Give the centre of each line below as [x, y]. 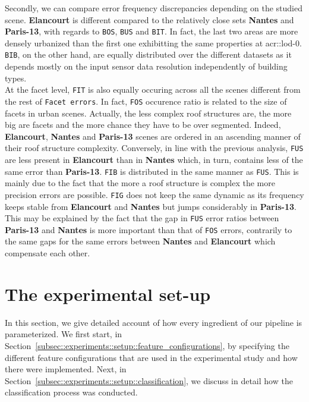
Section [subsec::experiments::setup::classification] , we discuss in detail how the [149, 380]
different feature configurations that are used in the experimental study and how [151, 357]
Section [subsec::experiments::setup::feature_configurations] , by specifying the [147, 345]
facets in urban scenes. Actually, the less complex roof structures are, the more [148, 113]
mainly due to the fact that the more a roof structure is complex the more [140, 183]
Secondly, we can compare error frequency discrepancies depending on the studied [154, 8]
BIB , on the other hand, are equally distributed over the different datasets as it [148, 54]
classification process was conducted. [71, 392]
